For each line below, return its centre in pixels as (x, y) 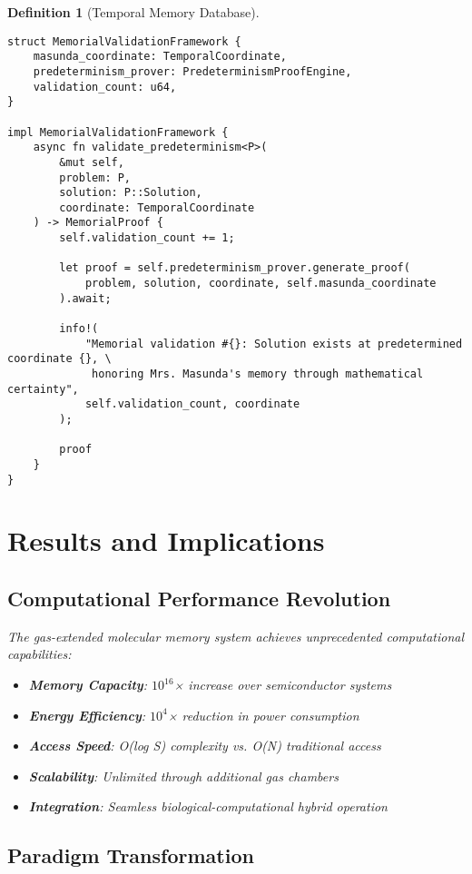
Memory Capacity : (88, 685)
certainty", (43, 389)
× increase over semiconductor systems (283, 685)
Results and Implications (166, 540)
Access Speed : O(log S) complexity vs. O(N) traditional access (205, 746)
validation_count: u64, (105, 87)
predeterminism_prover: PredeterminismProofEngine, (192, 71)
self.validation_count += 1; (147, 238)
